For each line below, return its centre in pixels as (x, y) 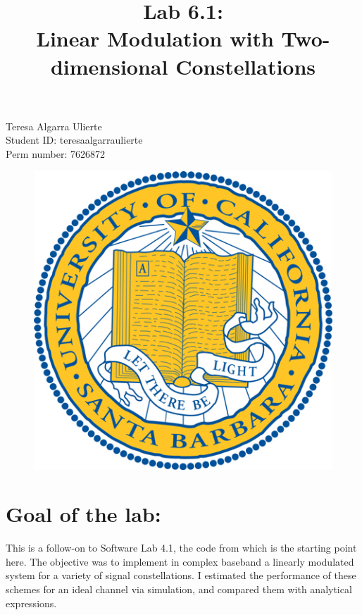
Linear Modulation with (155, 38)
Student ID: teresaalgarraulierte (74, 140)
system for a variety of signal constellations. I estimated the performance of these (181, 575)
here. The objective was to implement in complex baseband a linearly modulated (180, 561)
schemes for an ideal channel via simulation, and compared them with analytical (179, 589)
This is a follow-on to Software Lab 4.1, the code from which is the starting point (181, 548)
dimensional (109, 66)
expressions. (31, 603)
